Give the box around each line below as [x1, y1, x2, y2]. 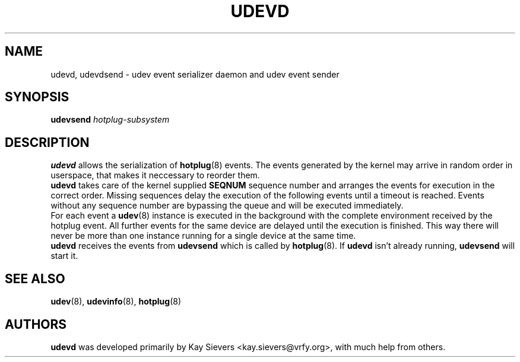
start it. [50, 251, 78, 261]
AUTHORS [5, 316, 67, 332]
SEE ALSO [5, 271, 65, 286]
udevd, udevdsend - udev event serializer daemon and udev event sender [50, 69, 340, 79]
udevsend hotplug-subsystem [50, 114, 170, 125]
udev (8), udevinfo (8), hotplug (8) [50, 296, 182, 307]
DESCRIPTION [5, 134, 90, 150]
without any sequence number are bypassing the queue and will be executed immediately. [50, 200, 404, 211]
